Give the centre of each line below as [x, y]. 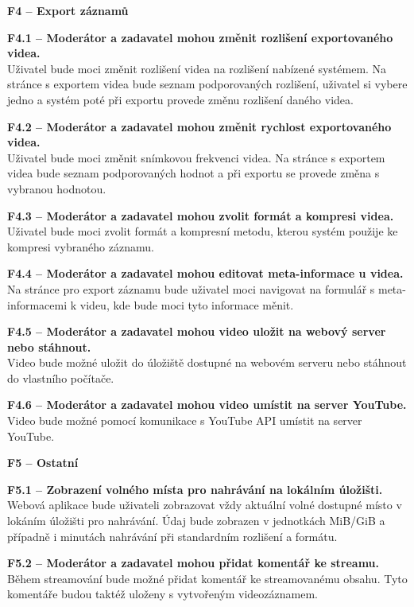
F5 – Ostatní [43, 463]
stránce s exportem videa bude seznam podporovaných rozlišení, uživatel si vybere [207, 84]
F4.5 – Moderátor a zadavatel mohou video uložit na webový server [197, 331]
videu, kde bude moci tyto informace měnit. [187, 304]
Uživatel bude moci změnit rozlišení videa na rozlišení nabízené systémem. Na [197, 68]
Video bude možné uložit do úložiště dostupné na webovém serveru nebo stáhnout [207, 362]
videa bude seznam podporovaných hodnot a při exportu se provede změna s [193, 173]
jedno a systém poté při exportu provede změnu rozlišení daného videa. [180, 99]
